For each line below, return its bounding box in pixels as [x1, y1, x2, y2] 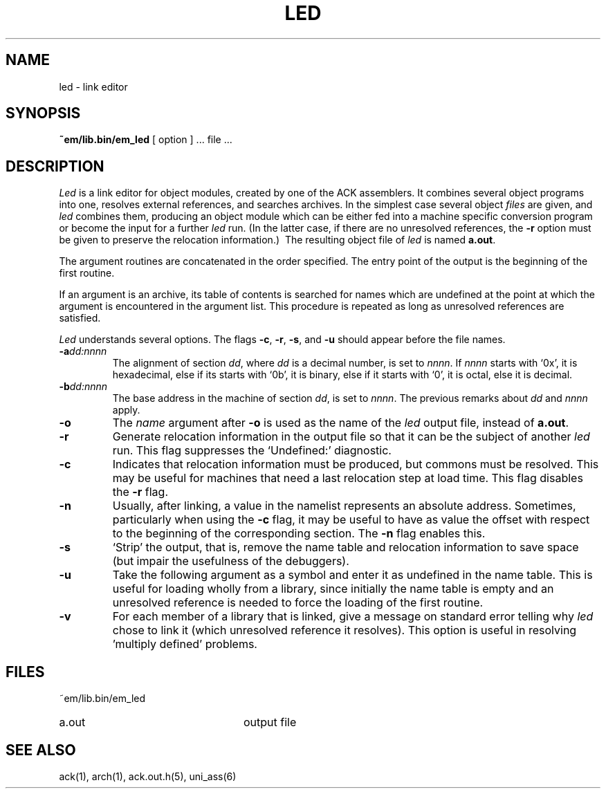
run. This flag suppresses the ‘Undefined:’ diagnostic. [112, 443, 392, 458]
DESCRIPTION [6, 157, 104, 175]
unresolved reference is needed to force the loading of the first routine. [112, 595, 484, 610]
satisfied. [59, 312, 101, 324]
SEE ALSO [6, 741, 76, 759]
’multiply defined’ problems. [112, 637, 257, 652]
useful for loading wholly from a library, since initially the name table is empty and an [112, 582, 554, 596]
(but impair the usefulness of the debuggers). [112, 554, 349, 569]
